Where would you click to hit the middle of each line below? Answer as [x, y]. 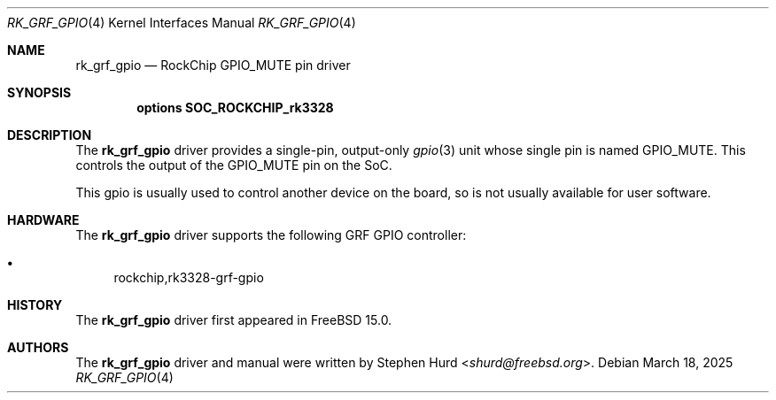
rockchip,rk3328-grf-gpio [189, 277]
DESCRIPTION [50, 135]
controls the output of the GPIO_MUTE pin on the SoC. [234, 165]
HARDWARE [43, 220]
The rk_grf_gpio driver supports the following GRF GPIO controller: [271, 235]
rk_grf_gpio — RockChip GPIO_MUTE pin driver [213, 65]
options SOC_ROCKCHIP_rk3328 [235, 108]
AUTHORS [38, 347]
